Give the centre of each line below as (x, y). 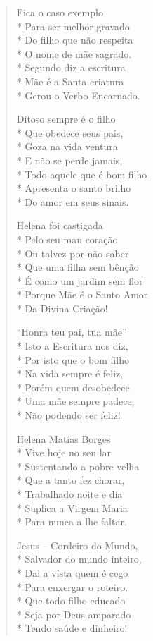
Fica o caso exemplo (60, 12)
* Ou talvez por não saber (73, 253)
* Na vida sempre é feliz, (70, 373)
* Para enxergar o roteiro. (72, 586)
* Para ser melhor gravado (73, 26)
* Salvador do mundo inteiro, (79, 559)
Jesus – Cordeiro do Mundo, (77, 545)
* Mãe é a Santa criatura (70, 81)
